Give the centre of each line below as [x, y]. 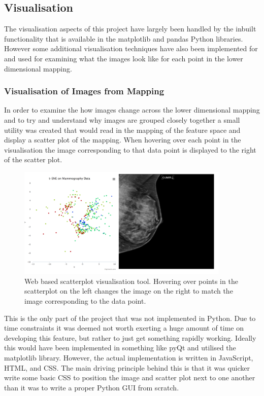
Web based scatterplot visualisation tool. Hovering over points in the [131, 281]
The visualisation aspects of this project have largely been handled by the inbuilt [130, 29]
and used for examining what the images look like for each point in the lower [124, 58]
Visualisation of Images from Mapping [84, 91]
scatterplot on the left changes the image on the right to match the [129, 291]
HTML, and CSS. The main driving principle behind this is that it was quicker [127, 367]
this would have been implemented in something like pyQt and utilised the [120, 348]
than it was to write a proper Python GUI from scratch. [92, 387]
